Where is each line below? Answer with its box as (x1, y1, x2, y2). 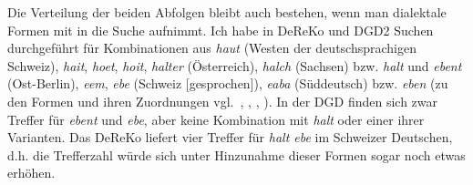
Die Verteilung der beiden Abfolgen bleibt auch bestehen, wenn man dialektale (7, 3, 447, 21)
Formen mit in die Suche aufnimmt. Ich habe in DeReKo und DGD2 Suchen (7, 20, 434, 39)
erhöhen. (7, 163, 56, 182)
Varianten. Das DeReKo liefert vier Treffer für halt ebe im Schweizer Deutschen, (7, 128, 453, 147)
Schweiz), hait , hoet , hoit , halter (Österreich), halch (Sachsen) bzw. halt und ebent (7, 56, 462, 75)
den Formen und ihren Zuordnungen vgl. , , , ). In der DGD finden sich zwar (7, 91, 437, 110)
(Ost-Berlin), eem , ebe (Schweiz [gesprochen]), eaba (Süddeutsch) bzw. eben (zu (7, 74, 448, 93)
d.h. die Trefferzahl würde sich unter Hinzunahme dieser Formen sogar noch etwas (7, 145, 466, 164)
